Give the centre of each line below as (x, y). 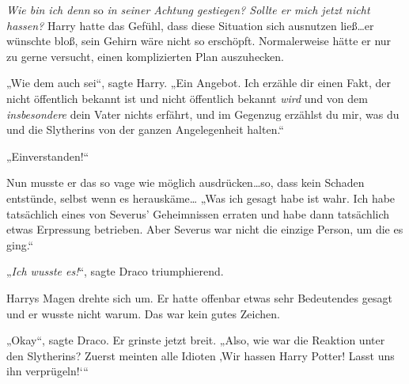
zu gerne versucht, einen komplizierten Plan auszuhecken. (145, 56)
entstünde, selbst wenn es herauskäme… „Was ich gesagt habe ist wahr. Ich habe (201, 198)
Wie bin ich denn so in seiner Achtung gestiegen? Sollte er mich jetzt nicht (188, 10)
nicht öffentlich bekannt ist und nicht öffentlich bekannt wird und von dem (187, 98)
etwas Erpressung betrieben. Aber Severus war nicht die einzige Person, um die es (205, 229)
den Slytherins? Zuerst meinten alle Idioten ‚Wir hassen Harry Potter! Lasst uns (201, 355)
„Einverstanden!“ (48, 156)
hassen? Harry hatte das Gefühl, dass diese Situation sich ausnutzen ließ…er (190, 25)
